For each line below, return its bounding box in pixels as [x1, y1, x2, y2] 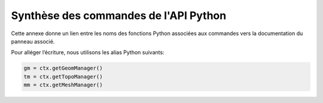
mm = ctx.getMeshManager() [23, 82, 103, 89]
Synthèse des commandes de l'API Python [11, 9, 227, 22]
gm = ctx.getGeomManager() [23, 65, 103, 71]
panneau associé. [11, 38, 55, 45]
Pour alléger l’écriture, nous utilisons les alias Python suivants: [11, 49, 164, 56]
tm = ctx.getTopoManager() [23, 73, 103, 80]
